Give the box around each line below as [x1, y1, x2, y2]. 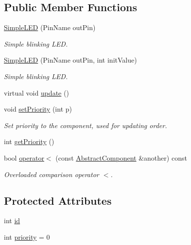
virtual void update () [4, 87, 69, 98]
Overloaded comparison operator [4, 169, 99, 179]
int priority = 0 [4, 231, 50, 242]
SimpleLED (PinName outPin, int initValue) [4, 55, 137, 65]
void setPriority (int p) [4, 104, 72, 114]
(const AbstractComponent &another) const [55, 152, 187, 163]
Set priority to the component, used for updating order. [4, 120, 167, 130]
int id [4, 215, 20, 226]
